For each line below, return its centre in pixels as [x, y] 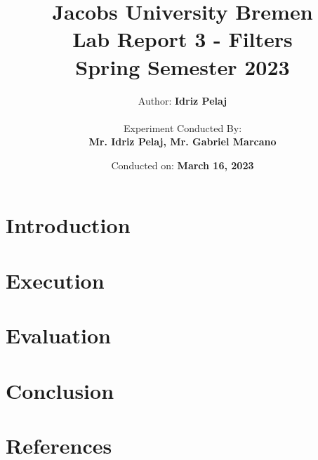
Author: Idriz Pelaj [183, 100]
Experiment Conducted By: [183, 127]
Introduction [68, 225]
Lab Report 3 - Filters [183, 39]
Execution [55, 280]
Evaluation [58, 335]
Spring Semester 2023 [183, 66]
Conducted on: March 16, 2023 [183, 165]
